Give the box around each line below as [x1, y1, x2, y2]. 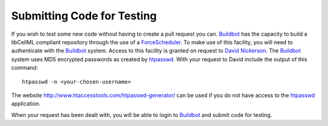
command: [11, 64, 38, 71]
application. [11, 100, 41, 107]
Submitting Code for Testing [11, 9, 157, 22]
